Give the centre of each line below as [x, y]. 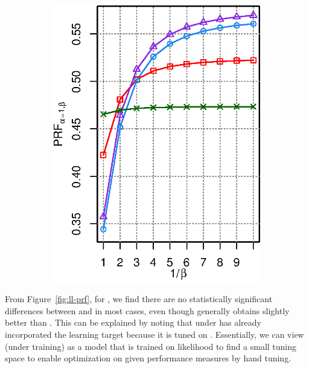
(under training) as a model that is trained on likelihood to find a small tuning [151, 346]
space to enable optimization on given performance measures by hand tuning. [148, 358]
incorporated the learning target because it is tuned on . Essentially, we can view [154, 334]
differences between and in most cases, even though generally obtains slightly [147, 310]
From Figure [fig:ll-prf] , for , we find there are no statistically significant [139, 299]
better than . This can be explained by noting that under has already [133, 322]
